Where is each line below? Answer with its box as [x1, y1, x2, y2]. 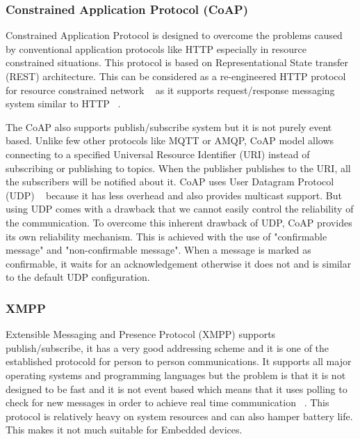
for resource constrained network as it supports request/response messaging [6, 82, 335, 97]
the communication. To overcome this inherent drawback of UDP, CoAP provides [6, 215, 352, 229]
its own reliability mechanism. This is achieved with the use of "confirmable [6, 229, 327, 243]
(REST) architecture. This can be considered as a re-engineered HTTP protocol [6, 69, 346, 83]
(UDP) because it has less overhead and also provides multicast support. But [6, 187, 342, 202]
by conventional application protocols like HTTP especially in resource [6, 41, 306, 56]
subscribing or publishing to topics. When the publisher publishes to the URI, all [6, 160, 351, 175]
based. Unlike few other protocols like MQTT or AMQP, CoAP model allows [6, 133, 334, 148]
